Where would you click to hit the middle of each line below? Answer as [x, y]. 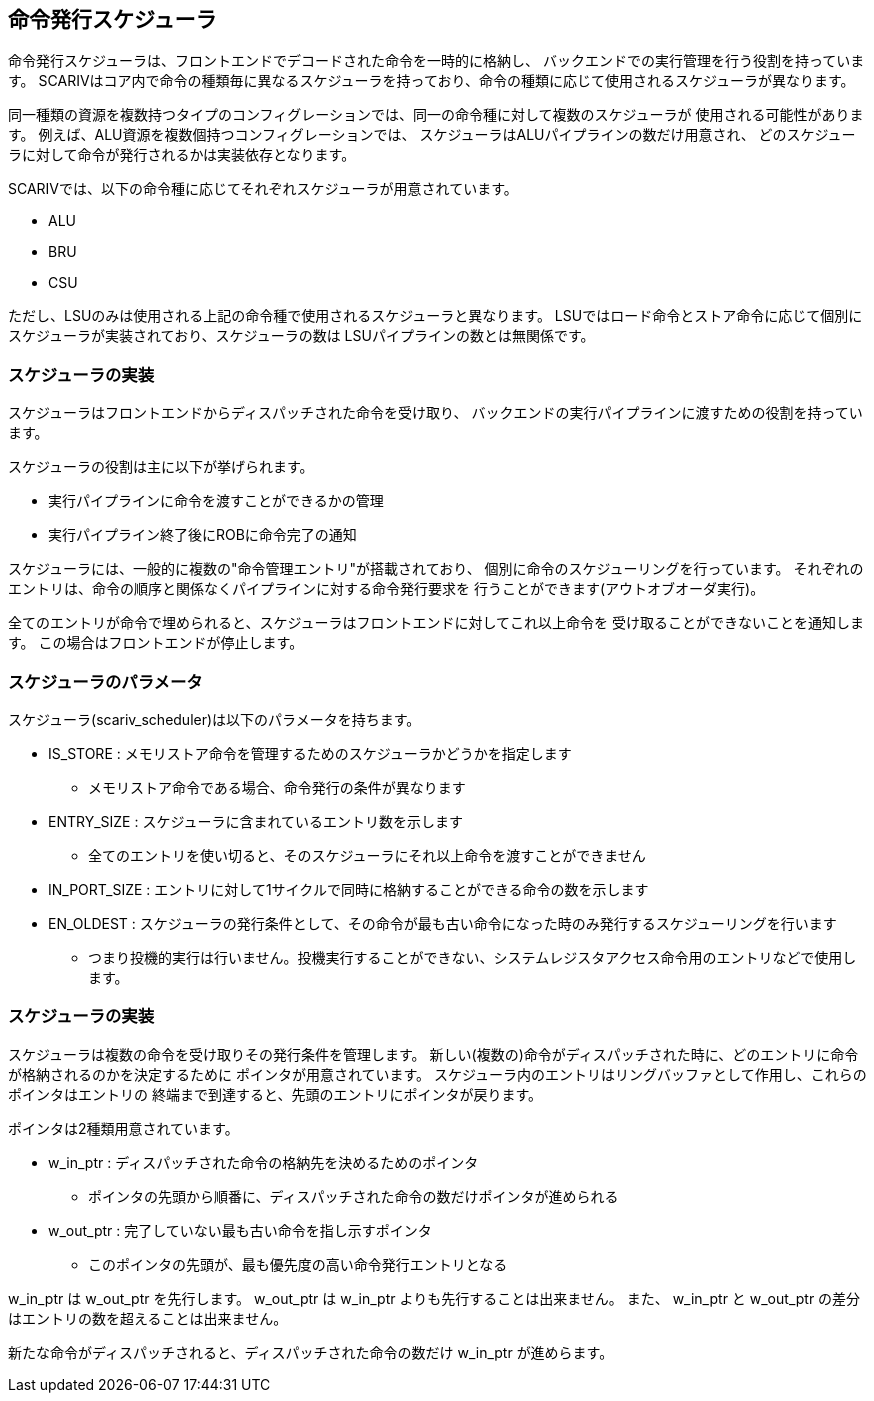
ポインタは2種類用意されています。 [123, 1128]
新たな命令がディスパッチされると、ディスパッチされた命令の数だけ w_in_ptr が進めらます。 [311, 1352]
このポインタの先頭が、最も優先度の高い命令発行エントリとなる [298, 1264]
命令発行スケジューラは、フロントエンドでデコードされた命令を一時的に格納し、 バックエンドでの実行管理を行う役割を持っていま [436, 61]
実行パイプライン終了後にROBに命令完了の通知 [202, 535]
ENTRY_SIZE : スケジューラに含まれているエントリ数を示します [256, 821]
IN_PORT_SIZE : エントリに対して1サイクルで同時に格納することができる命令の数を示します [348, 889]
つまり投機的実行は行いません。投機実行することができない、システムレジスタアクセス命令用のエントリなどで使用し [472, 957]
